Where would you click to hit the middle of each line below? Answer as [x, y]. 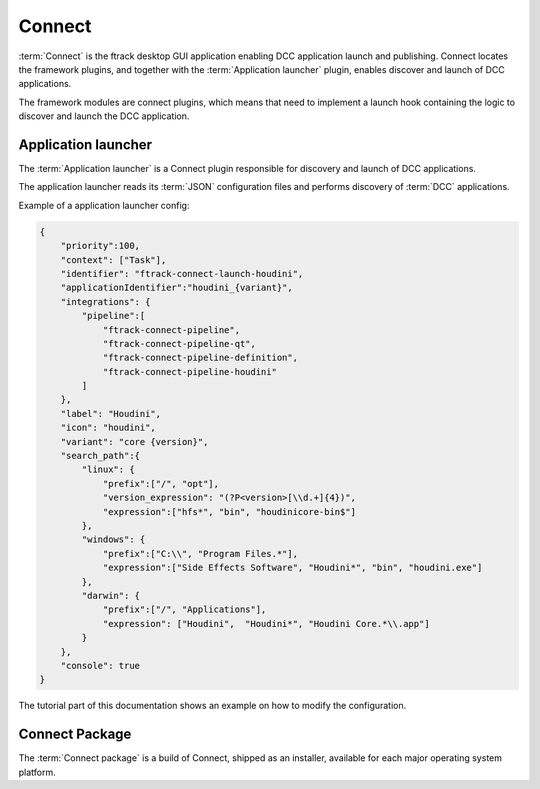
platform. [37, 772]
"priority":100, [100, 246]
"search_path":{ [100, 456]
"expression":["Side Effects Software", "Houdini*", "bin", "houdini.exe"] [292, 568]
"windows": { [113, 539]
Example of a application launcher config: [104, 205]
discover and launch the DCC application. [104, 116]
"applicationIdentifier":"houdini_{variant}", [177, 288]
